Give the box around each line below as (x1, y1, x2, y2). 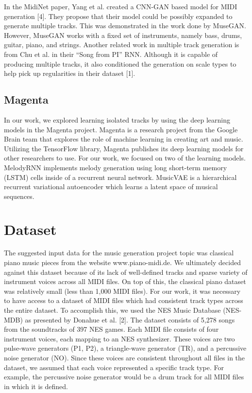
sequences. (4, 191, 34, 201)
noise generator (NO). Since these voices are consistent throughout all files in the (4, 352, 245, 362)
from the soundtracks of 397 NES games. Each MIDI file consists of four (4, 324, 219, 334)
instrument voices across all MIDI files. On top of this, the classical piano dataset (4, 276, 246, 286)
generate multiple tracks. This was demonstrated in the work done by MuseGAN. (4, 20, 246, 31)
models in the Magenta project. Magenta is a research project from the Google (4, 124, 238, 134)
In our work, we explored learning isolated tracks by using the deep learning (4, 114, 230, 125)
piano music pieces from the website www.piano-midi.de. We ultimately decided (4, 257, 241, 268)
